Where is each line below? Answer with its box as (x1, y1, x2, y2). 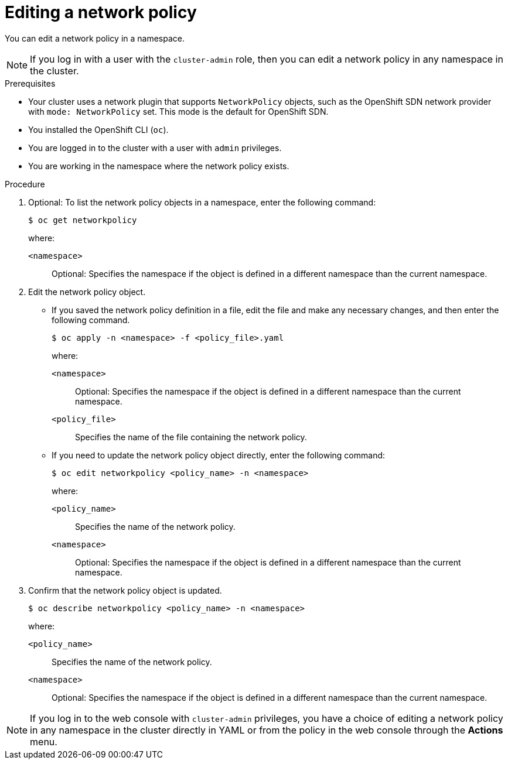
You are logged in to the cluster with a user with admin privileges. (28, 142, 282, 153)
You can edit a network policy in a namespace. (5, 33, 185, 43)
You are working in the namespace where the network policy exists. (28, 160, 289, 171)
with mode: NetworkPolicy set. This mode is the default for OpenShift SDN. (28, 106, 329, 117)
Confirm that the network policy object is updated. (28, 585, 222, 595)
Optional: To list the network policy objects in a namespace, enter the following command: (28, 197, 376, 207)
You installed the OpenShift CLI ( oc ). (28, 124, 169, 135)
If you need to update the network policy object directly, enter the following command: (52, 450, 386, 460)
